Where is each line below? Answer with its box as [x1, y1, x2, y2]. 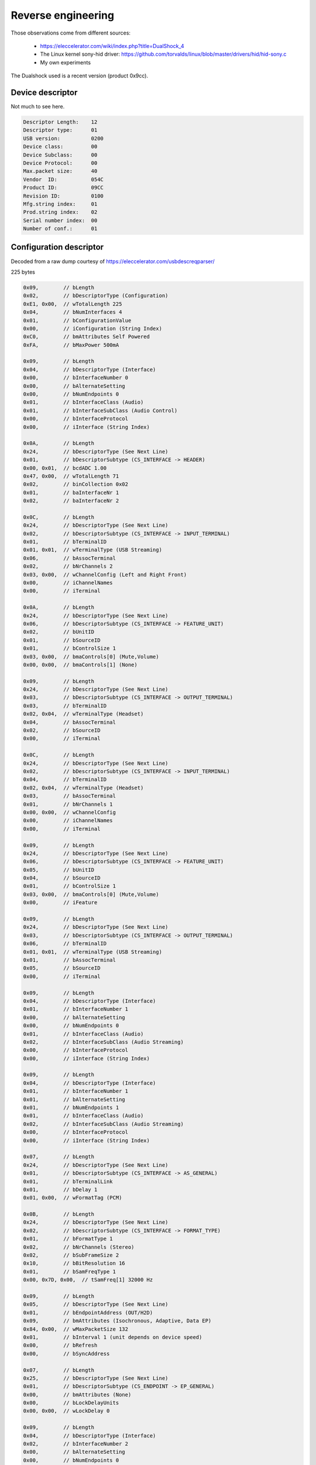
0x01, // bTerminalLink [23, 1178, 114, 1185]
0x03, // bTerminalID [23, 702, 107, 709]
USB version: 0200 [23, 135, 104, 142]
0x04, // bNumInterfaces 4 [23, 309, 122, 316]
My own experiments [40, 59, 91, 66]
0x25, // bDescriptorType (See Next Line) [23, 1375, 169, 1381]
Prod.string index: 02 [23, 209, 98, 216]
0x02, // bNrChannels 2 [23, 563, 114, 570]
